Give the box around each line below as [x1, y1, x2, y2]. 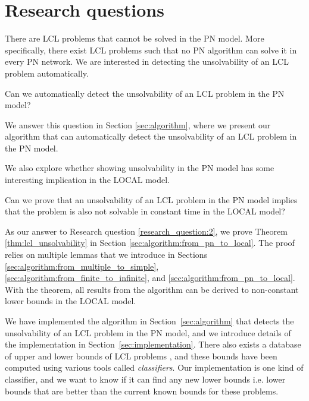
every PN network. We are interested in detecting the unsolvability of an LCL [5, 55, 289, 68]
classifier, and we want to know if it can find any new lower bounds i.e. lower [5, 372, 286, 385]
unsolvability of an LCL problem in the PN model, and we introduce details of [5, 326, 291, 339]
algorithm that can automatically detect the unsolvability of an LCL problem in [5, 130, 297, 143]
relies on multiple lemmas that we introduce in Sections [5, 248, 208, 261]
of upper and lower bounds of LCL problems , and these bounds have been [5, 349, 277, 362]
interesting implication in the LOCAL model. [5, 173, 170, 186]
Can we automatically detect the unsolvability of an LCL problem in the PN [5, 87, 285, 99]
